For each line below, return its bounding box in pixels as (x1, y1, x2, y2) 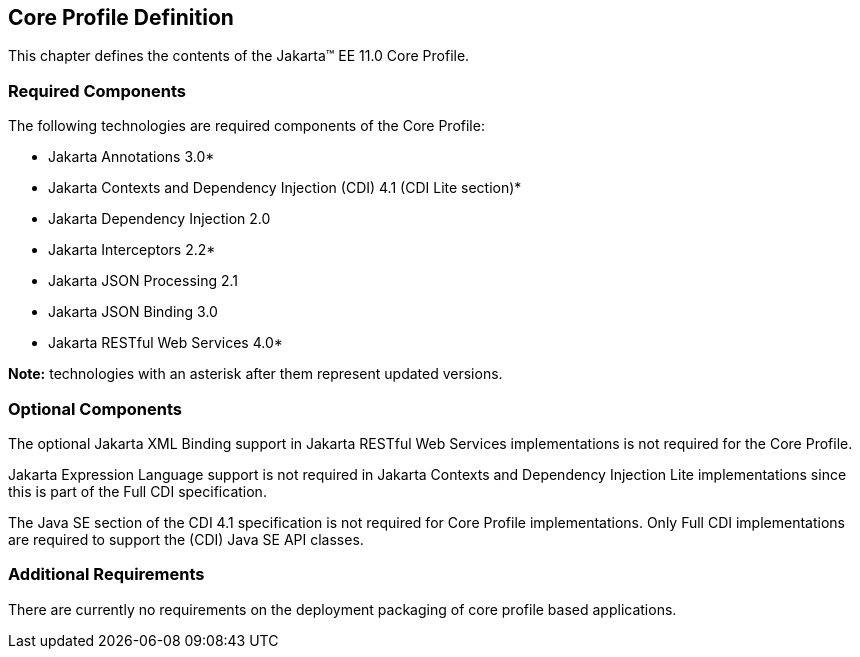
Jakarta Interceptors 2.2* (48, 241, 216, 259)
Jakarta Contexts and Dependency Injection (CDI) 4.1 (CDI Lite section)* (48, 179, 522, 197)
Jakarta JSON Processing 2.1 (48, 272, 239, 290)
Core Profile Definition (8, 5, 234, 30)
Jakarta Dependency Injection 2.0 (48, 210, 271, 228)
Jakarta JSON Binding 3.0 (48, 303, 218, 321)
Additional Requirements (8, 564, 205, 585)
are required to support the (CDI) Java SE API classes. (8, 530, 364, 548)
